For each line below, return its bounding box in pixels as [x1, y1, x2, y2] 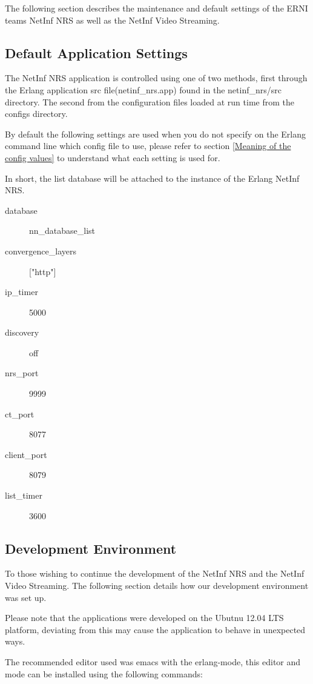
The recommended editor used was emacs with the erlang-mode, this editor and [5, 656, 301, 668]
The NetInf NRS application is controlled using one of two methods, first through [5, 71, 308, 84]
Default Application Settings [5, 43, 188, 62]
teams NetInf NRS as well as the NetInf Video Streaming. [5, 13, 220, 26]
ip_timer [5, 285, 38, 298]
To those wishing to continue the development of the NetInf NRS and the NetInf [5, 567, 305, 580]
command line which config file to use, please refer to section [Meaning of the [5, 139, 291, 152]
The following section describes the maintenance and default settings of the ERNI [5, 2, 308, 14]
